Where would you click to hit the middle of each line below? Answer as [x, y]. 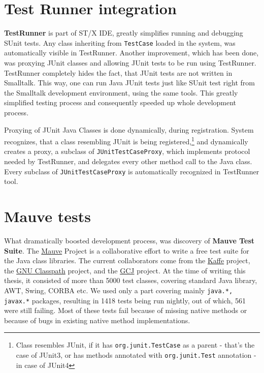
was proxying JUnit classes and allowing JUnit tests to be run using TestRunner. [130, 62]
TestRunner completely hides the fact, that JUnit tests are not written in [118, 72]
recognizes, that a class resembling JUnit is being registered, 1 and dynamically [126, 141]
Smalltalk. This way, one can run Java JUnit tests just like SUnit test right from [130, 83]
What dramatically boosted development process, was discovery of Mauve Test [129, 240]
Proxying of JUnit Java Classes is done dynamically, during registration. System [129, 129]
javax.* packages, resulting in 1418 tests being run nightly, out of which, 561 [125, 300]
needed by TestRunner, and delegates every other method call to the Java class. [128, 161]
